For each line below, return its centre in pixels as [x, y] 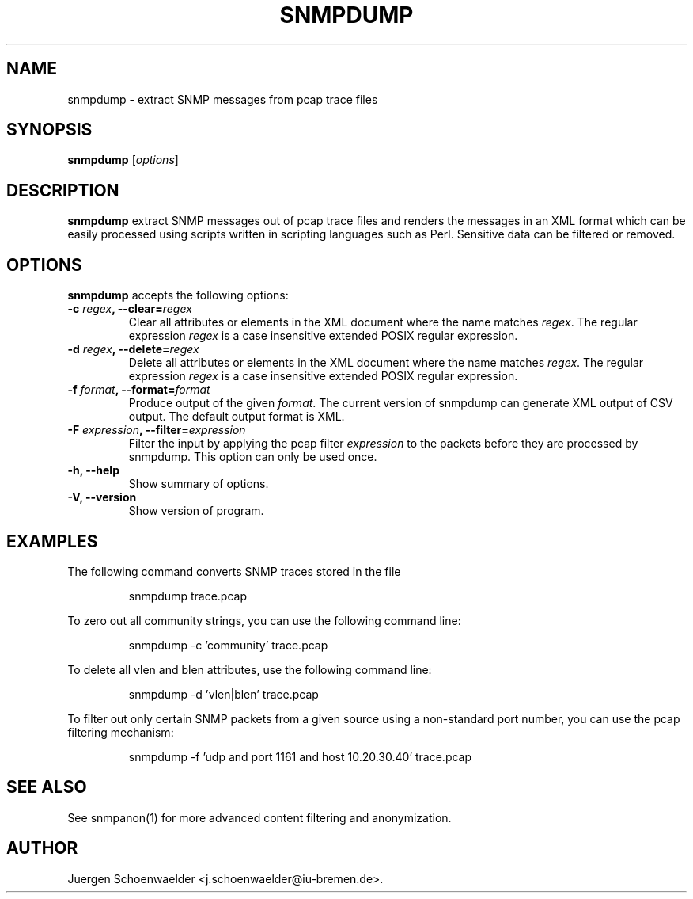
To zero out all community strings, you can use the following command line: [264, 620]
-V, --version [102, 497]
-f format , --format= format [139, 390]
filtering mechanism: [121, 732]
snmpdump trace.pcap [187, 596]
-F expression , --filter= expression [157, 430]
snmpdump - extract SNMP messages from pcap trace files [223, 99]
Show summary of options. [199, 484]
